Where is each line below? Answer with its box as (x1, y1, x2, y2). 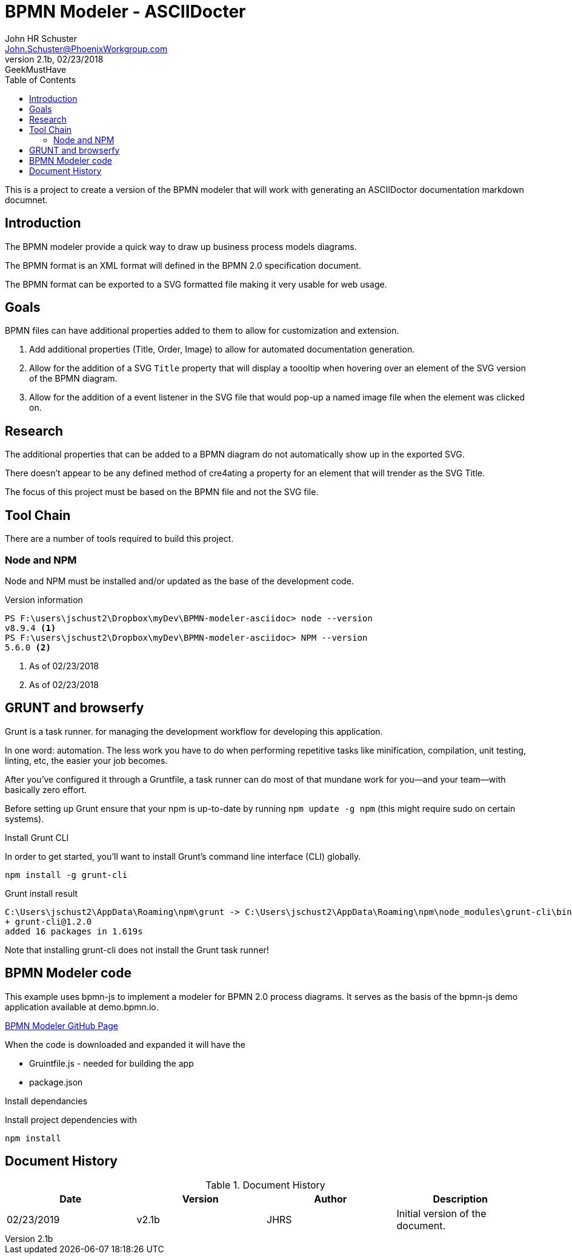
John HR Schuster (5, 33, 78, 44)
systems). (5, 813, 44, 824)
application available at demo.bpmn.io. (5, 1001, 159, 1012)
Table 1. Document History (205, 1179, 325, 1192)
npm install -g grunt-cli (5, 869, 128, 880)
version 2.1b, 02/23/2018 (5, 53, 104, 64)
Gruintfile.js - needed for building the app (29, 1058, 194, 1068)
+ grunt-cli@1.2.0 (5, 916, 92, 927)
